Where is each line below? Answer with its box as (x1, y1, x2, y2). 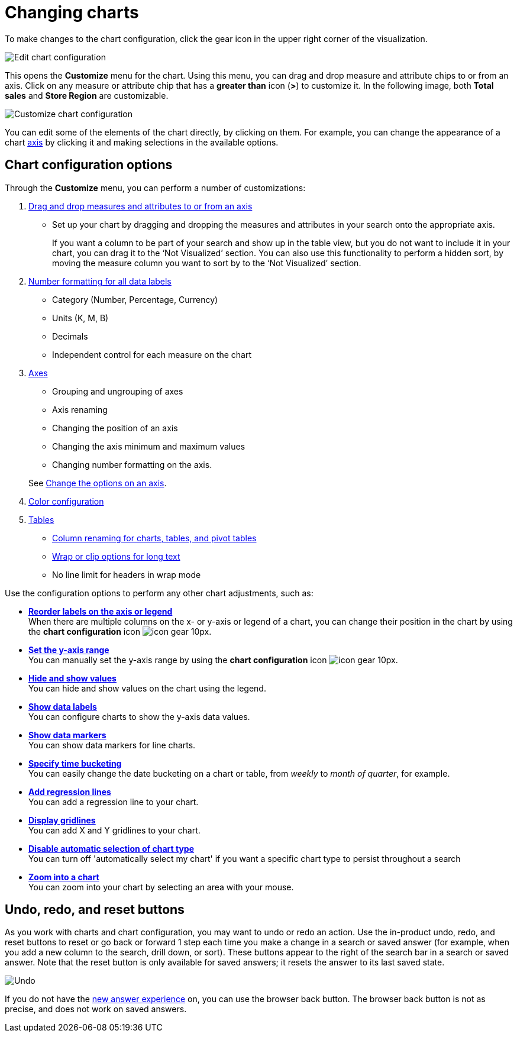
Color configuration (28, 496, 104, 506)
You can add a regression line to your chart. (28, 796, 199, 807)
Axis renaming (52, 404, 108, 415)
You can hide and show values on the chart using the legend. (28, 683, 266, 693)
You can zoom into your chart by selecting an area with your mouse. (28, 881, 294, 892)
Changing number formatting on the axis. (52, 459, 212, 470)
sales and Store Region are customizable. (5, 90, 169, 101)
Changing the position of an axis (52, 422, 178, 433)
